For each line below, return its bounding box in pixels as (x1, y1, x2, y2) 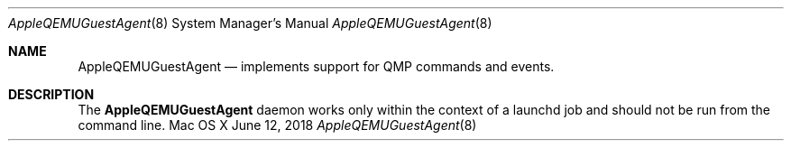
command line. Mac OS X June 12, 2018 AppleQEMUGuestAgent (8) (78, 117, 477, 133)
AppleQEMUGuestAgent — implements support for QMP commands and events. (78, 59, 555, 74)
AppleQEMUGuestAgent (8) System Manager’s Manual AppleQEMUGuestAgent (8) (8, 15, 492, 31)
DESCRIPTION (8, 87, 95, 102)
